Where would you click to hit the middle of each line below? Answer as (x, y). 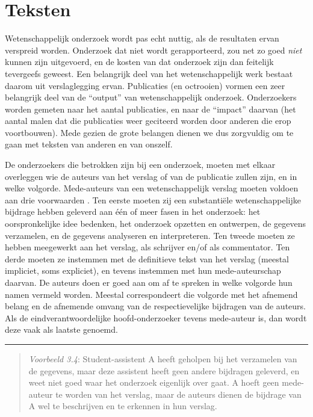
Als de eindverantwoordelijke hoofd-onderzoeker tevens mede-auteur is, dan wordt (156, 317)
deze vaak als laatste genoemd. (61, 329)
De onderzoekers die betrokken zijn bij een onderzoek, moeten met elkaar (140, 165)
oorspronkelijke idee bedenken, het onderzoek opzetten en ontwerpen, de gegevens (156, 224)
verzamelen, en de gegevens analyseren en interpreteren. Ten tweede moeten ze (150, 235)
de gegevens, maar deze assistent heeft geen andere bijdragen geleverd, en (164, 370)
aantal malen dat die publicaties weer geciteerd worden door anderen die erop (148, 121)
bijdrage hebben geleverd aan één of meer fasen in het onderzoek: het (133, 212)
